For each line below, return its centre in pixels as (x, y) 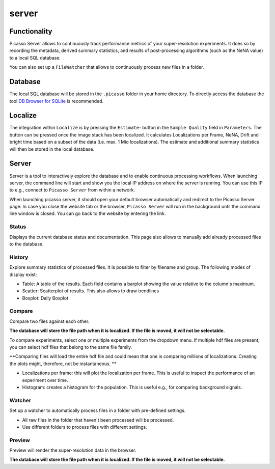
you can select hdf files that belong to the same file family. (71, 347)
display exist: (23, 274)
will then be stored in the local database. (52, 149)
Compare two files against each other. (49, 321)
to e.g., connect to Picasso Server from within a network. (72, 190)
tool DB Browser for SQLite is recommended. (57, 101)
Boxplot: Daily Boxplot (45, 298)
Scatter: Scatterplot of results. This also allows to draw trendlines (91, 291)
